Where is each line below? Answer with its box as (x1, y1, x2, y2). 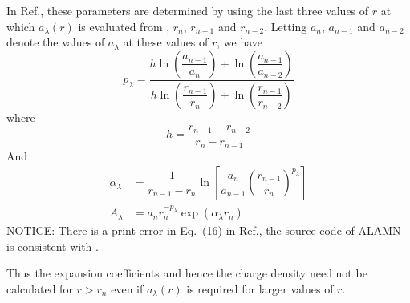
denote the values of (6, 34, 105, 50)
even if (111, 280, 144, 297)
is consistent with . (6, 237, 99, 254)
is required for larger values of (186, 280, 334, 297)
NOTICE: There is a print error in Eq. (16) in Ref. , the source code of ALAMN (6, 222, 401, 239)
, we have (217, 34, 263, 50)
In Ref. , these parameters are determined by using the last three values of (6, 2, 369, 18)
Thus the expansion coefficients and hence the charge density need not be (6, 265, 367, 281)
